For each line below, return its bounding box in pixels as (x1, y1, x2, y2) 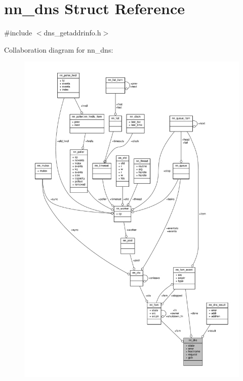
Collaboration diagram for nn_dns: (4, 44, 113, 55)
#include (4, 27, 32, 38)
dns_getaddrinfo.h (44, 27, 101, 38)
